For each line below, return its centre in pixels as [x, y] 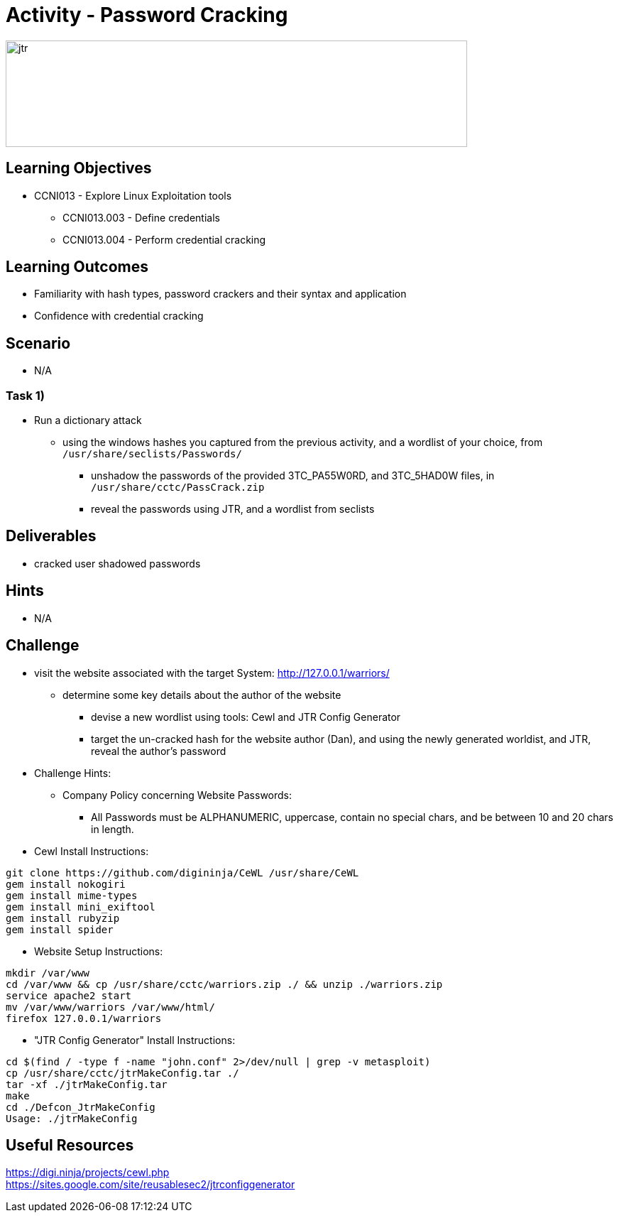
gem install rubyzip [63, 918]
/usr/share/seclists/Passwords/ [152, 454]
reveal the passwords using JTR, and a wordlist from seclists [233, 509]
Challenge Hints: [73, 773]
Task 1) [25, 395]
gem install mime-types [72, 895]
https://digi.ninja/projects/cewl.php [88, 1173]
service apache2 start [69, 995]
